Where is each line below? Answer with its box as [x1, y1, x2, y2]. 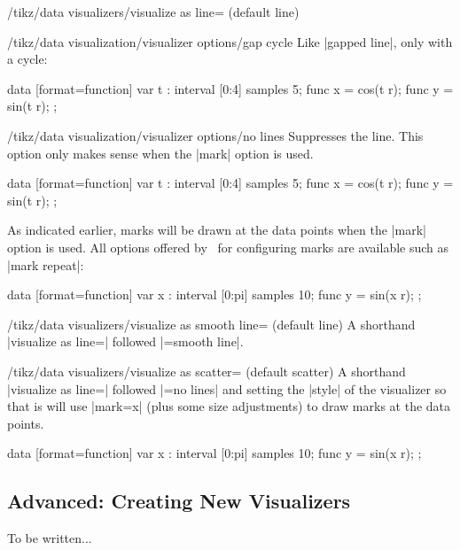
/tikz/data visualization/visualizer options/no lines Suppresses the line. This [7, 126, 424, 144]
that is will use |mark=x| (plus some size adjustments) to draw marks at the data [7, 397, 451, 415]
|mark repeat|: [7, 255, 84, 274]
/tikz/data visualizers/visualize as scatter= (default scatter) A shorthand [7, 361, 406, 380]
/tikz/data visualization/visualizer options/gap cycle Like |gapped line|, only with [7, 32, 453, 50]
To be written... [7, 529, 92, 547]
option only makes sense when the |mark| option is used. [7, 143, 314, 162]
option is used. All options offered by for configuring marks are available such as [7, 237, 449, 256]
